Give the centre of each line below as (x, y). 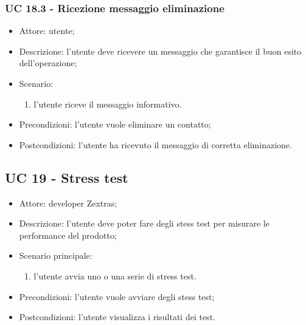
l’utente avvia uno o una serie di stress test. (115, 275)
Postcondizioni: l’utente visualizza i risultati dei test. (117, 317)
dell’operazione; (48, 63)
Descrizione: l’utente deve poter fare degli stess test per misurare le (144, 223)
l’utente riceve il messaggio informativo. (108, 104)
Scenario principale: (56, 255)
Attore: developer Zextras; (68, 203)
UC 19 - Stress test (67, 177)
